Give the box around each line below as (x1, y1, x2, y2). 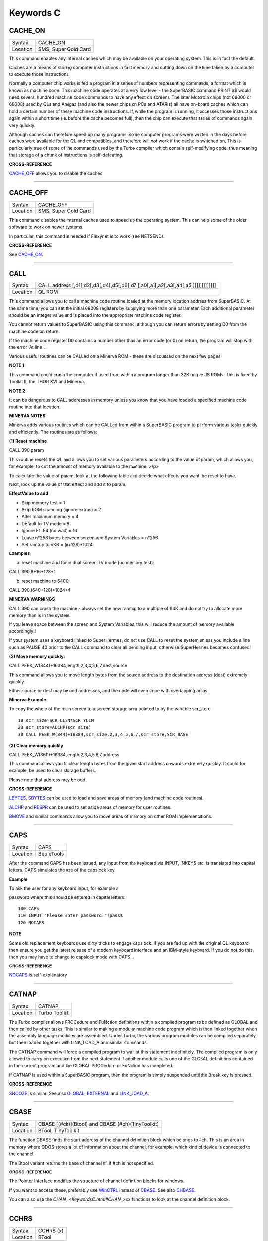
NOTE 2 (9, 388, 25, 394)
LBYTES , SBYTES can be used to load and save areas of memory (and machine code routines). (9, 795, 204, 801)
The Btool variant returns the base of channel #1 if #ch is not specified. (9, 1160, 154, 1166)
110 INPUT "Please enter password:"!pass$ (18, 913, 123, 918)
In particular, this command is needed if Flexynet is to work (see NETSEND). (9, 233, 165, 239)
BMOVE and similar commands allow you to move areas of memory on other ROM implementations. (9, 813, 213, 819)
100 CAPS (18, 906, 39, 911)
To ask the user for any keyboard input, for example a (9, 885, 119, 891)
